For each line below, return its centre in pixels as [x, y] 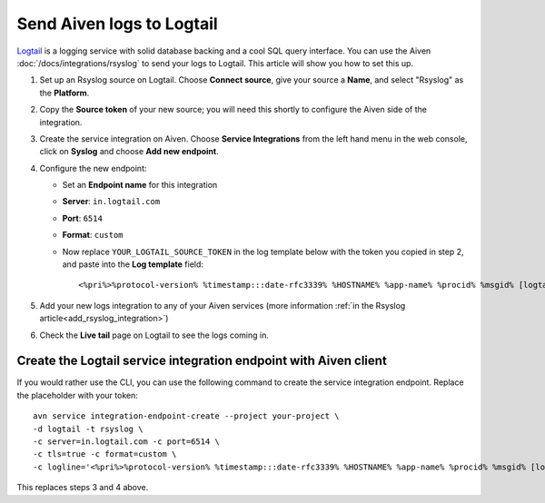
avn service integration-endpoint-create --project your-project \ [186, 416]
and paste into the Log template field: [133, 264]
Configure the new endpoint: [93, 168]
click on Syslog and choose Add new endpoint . [129, 152]
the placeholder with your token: [77, 395]
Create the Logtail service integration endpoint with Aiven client [202, 361]
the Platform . [64, 93]
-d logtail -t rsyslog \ [88, 429]
